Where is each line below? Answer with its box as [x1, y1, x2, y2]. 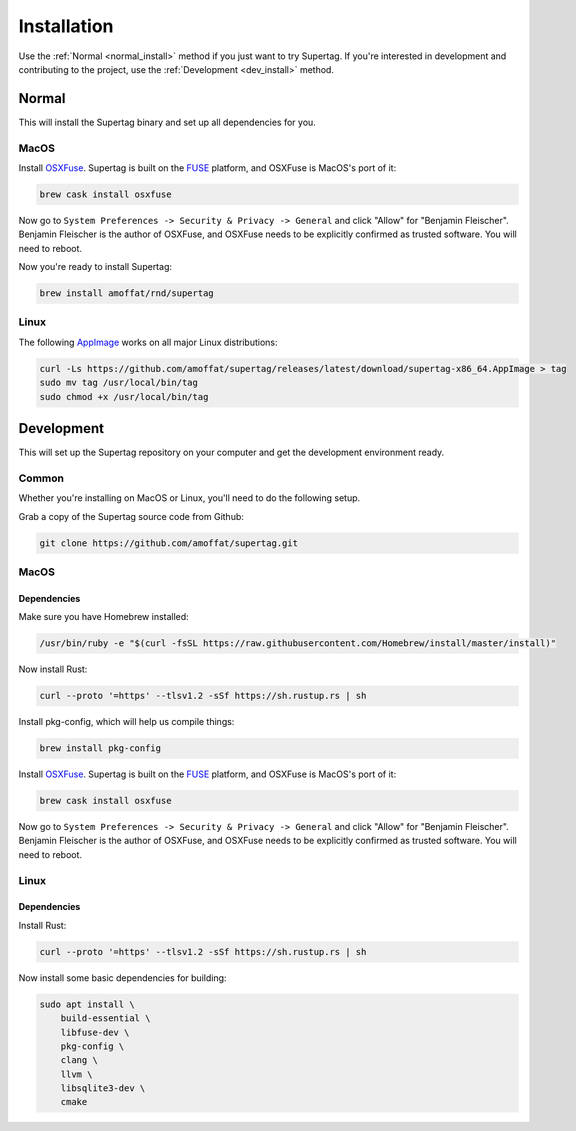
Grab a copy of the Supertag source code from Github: [18, 510, 245, 522]
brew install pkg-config [39, 743, 162, 754]
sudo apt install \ [39, 998, 135, 1010]
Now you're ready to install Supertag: [18, 261, 172, 273]
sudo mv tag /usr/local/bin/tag [39, 377, 199, 389]
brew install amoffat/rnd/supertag [39, 288, 214, 299]
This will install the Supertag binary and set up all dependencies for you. [18, 116, 317, 128]
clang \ [60, 1055, 99, 1066]
